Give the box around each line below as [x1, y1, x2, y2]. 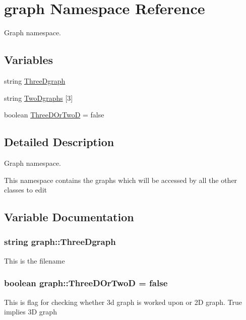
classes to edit [4, 184, 47, 195]
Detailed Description [4, 134, 114, 150]
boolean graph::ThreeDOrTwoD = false [4, 277, 168, 289]
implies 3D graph [4, 306, 57, 317]
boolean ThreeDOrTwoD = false [4, 109, 104, 120]
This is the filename [4, 255, 65, 266]
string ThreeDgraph [4, 75, 66, 86]
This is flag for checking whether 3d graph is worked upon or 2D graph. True [4, 296, 242, 307]
